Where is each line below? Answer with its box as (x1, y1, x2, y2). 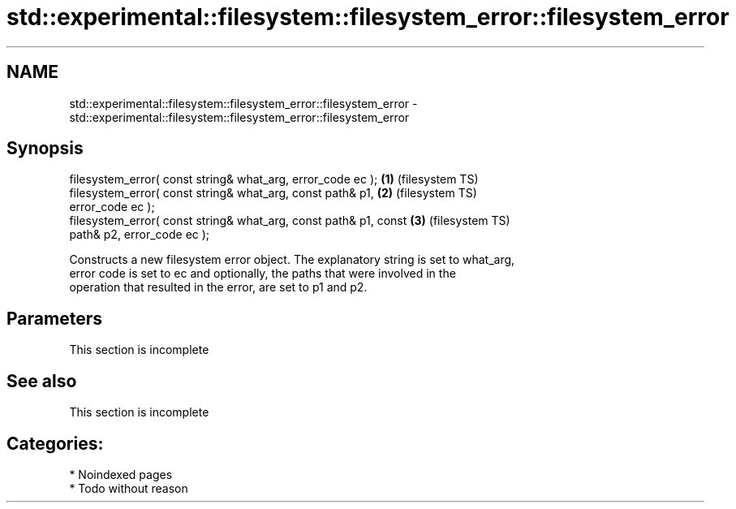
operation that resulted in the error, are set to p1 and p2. (69, 280, 368, 295)
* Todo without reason (69, 481, 188, 495)
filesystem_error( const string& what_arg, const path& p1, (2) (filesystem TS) (69, 186, 477, 201)
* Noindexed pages (69, 467, 173, 481)
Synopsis (6, 138, 84, 159)
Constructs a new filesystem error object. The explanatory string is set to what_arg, (69, 252, 515, 267)
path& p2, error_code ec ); (69, 227, 210, 242)
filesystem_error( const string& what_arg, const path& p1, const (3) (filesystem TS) (69, 214, 510, 228)
